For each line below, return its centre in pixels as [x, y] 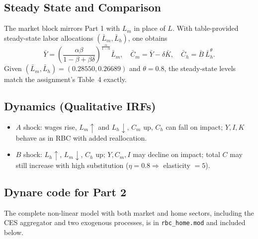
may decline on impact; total [176, 154]
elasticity [177, 165]
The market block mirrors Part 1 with [62, 28]
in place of [150, 28]
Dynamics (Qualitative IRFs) [80, 106]
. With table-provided [205, 28]
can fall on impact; [194, 126]
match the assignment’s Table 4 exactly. [65, 79]
